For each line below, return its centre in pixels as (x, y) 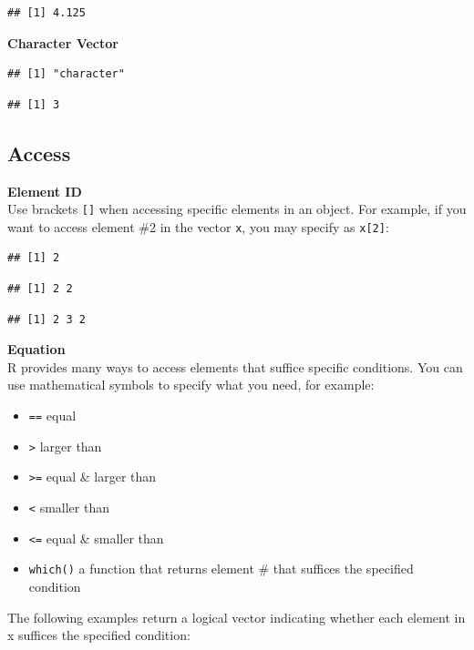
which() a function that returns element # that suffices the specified (221, 569)
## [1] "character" (66, 74)
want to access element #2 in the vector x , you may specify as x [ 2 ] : (198, 226)
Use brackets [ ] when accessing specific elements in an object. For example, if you (237, 209)
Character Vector (63, 42)
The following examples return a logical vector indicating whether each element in (237, 617)
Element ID (45, 191)
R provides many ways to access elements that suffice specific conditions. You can (235, 366)
